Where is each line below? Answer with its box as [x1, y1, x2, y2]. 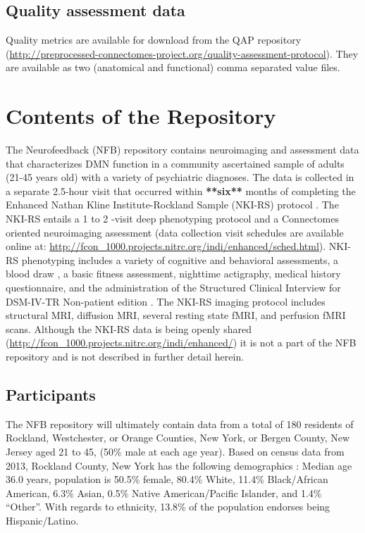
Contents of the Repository [6, 101, 276, 130]
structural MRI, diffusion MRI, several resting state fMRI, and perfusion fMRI [6, 308, 346, 322]
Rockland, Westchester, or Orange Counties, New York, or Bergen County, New [6, 430, 350, 445]
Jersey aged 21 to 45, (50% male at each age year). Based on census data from [6, 444, 345, 458]
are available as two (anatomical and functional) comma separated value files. [6, 60, 340, 75]
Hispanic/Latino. [6, 513, 79, 527]
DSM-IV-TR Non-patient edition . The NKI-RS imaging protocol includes [6, 294, 326, 308]
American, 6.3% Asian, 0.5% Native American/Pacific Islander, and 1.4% [6, 485, 322, 500]
